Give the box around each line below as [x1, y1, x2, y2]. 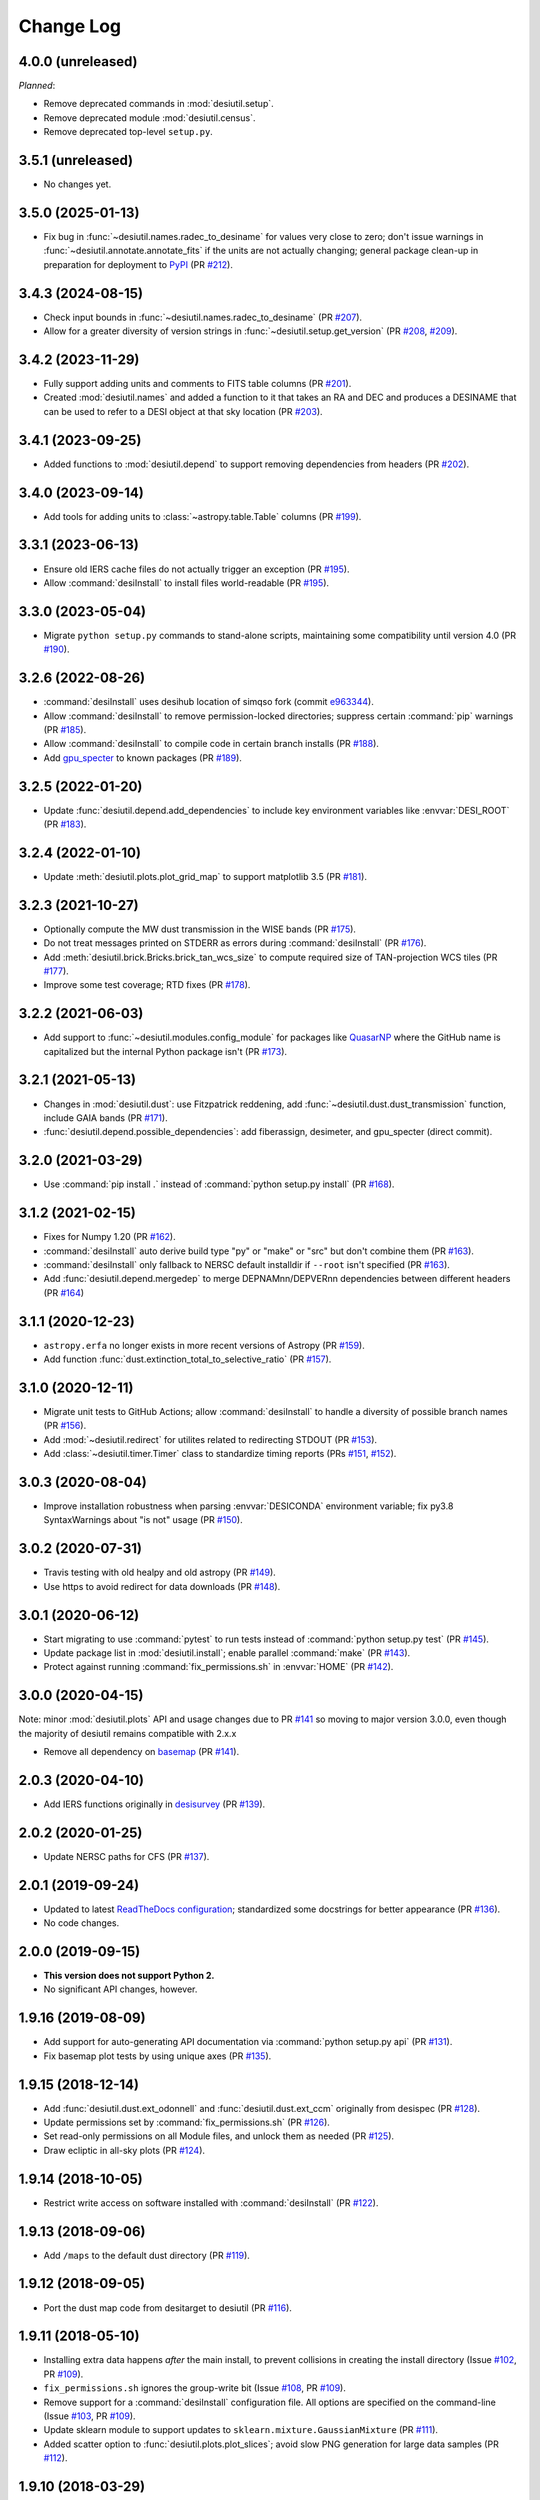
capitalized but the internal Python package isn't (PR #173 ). [43, 1045, 288, 1057]
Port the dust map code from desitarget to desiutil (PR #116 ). [43, 2301, 292, 2314]
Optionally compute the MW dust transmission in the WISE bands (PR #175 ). [43, 923, 357, 935]
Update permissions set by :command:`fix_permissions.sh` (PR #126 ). [43, 2116, 330, 2129]
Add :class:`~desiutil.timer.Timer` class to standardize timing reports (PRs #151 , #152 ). [43, 1448, 397, 1460]
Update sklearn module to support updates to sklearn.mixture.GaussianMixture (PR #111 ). [43, 2424, 439, 2436]
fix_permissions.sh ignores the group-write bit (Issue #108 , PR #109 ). [43, 2382, 347, 2394]
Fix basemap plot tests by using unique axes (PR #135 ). [43, 2050, 272, 2062]
